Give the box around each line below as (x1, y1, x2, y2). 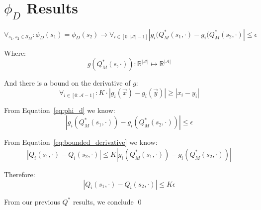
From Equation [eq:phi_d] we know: (4, 105, 115, 115)
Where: (4, 47, 26, 58)
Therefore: (4, 169, 35, 179)
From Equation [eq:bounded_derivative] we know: (4, 137, 158, 147)
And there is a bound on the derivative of (4, 78, 131, 88)
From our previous (4, 196, 60, 207)
